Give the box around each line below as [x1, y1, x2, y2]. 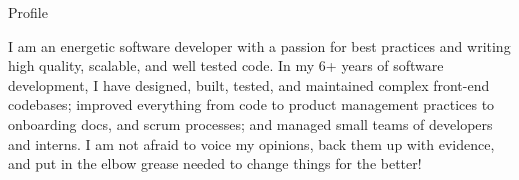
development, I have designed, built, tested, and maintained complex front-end [8, 74, 490, 95]
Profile [8, 2, 48, 22]
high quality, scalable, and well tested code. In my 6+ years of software [8, 55, 444, 76]
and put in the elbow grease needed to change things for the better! [8, 153, 422, 174]
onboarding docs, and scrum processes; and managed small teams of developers [8, 113, 493, 134]
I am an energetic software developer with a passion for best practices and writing [8, 35, 511, 56]
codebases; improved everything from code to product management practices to [8, 94, 495, 115]
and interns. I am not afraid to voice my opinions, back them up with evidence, [8, 133, 495, 154]
